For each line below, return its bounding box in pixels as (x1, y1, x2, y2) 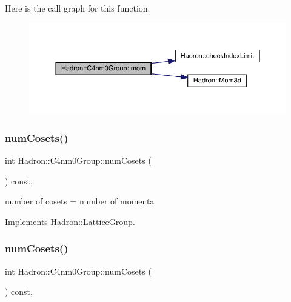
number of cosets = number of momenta (5, 195, 155, 207)
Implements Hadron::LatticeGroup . (5, 215, 135, 227)
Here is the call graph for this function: (5, 2, 150, 14)
